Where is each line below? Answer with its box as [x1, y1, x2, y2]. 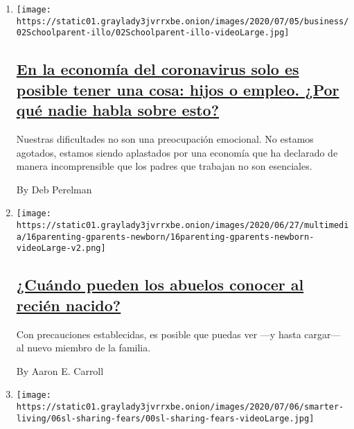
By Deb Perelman [16, 182, 92, 196]
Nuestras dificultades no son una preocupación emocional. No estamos [16, 131, 314, 146]
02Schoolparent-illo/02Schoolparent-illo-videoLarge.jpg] [16, 28, 290, 38]
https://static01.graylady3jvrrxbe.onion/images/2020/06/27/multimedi [16, 220, 349, 230]
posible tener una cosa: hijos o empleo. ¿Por [16, 78, 339, 100]
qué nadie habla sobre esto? [16, 99, 220, 121]
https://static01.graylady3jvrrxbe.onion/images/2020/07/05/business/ [16, 16, 349, 26]
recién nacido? [16, 294, 121, 315]
